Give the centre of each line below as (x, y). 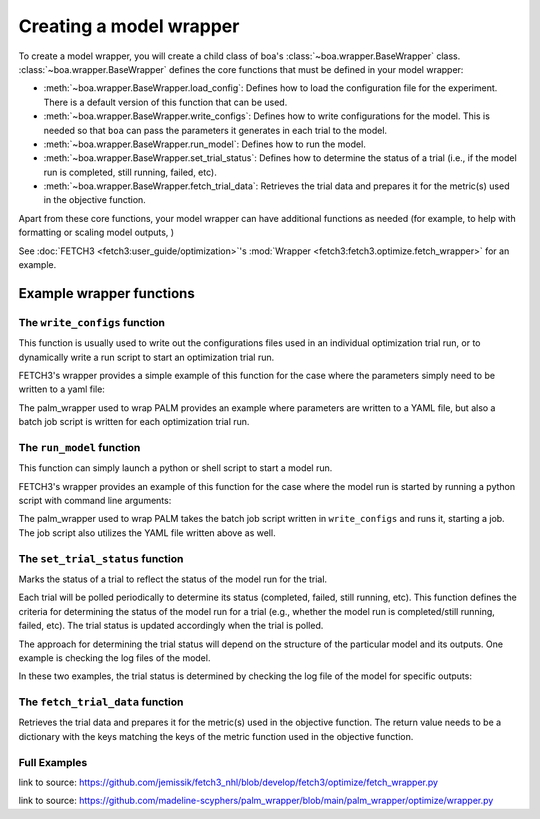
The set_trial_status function (101, 558)
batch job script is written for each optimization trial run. (134, 422)
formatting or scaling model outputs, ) (96, 232)
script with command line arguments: (95, 501)
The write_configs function (91, 322)
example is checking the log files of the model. (114, 657)
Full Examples (53, 762)
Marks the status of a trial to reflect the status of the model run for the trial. (173, 579)
